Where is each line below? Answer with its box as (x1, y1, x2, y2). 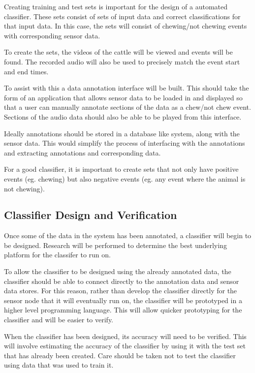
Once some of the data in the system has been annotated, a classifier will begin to (4, 230, 252, 241)
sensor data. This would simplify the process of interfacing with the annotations (4, 138, 245, 148)
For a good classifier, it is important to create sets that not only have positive (4, 164, 239, 174)
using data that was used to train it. (4, 360, 114, 370)
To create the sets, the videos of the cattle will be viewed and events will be (4, 47, 233, 57)
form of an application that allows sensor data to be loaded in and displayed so (4, 92, 243, 102)
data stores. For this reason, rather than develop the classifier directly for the (4, 285, 237, 296)
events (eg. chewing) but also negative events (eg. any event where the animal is (4, 173, 246, 184)
